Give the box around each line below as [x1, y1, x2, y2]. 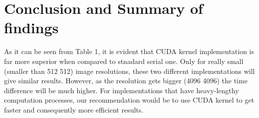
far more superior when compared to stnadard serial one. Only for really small [4, 56, 244, 66]
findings [4, 17, 59, 38]
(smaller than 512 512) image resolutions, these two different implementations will [4, 65, 255, 76]
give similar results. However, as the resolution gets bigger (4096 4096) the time [4, 75, 248, 86]
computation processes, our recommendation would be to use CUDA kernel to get [4, 95, 255, 105]
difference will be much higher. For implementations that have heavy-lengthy [4, 85, 239, 95]
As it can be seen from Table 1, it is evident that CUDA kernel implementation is [4, 46, 255, 57]
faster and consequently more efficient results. [4, 104, 144, 115]
